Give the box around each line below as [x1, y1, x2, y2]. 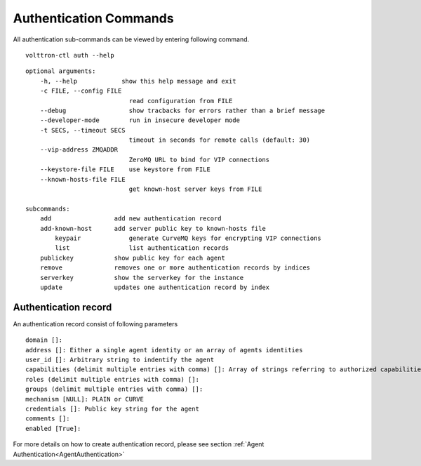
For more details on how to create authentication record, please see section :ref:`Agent [13, 440, 265, 448]
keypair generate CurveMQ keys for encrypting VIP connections [55, 234, 322, 242]
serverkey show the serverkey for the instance [39, 274, 244, 281]
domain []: [25, 336, 63, 344]
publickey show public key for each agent [39, 253, 226, 262]
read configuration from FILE [128, 97, 233, 105]
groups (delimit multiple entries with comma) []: [25, 385, 203, 393]
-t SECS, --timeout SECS [39, 126, 126, 134]
